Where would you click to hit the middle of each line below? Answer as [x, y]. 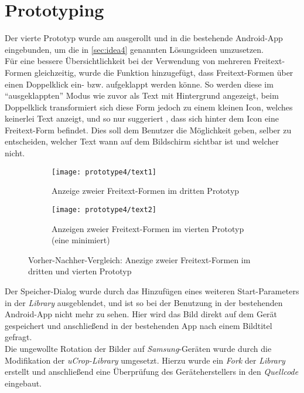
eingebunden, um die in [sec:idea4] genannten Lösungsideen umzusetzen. [134, 49]
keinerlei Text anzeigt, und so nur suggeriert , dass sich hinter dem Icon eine [142, 118]
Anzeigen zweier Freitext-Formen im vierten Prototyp [148, 228]
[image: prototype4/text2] [104, 209]
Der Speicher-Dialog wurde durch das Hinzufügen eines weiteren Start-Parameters [152, 290]
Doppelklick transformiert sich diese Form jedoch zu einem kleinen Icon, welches [149, 107]
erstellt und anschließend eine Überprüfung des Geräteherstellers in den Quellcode [152, 372]
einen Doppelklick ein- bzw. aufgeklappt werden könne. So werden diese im [139, 84]
